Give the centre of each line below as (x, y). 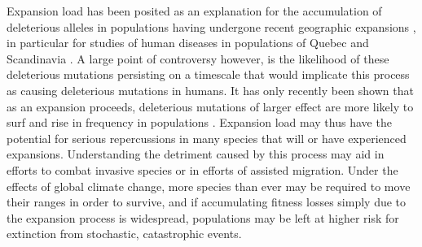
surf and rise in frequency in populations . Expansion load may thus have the (199, 122)
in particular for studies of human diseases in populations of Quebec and (188, 43)
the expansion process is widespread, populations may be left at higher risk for (203, 217)
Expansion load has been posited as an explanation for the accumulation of (194, 11)
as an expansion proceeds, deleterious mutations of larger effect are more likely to (210, 106)
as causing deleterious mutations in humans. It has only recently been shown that (210, 90)
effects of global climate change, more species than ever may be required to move (209, 186)
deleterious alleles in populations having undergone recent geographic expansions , (211, 26)
